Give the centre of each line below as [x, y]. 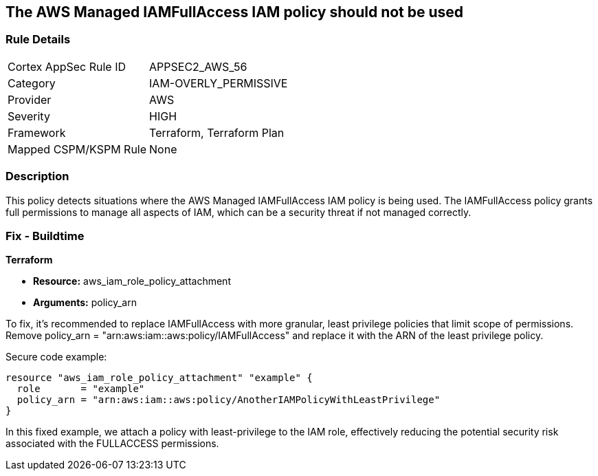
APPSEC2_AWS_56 [198, 66]
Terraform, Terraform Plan [217, 132]
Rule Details [38, 40]
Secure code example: [56, 357]
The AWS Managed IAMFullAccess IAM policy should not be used [235, 12]
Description [37, 176]
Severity [29, 116]
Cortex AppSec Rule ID [67, 66]
